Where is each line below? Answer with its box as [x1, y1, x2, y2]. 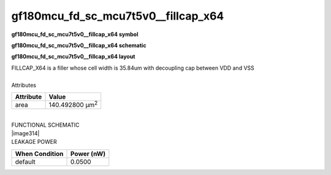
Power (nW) [70, 149, 106, 158]
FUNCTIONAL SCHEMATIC [11, 121, 80, 128]
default [15, 157, 36, 166]
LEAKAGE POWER [11, 138, 58, 146]
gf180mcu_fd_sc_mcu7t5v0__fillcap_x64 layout [11, 53, 135, 61]
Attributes [11, 81, 37, 89]
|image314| [11, 130, 40, 137]
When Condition [15, 149, 64, 158]
